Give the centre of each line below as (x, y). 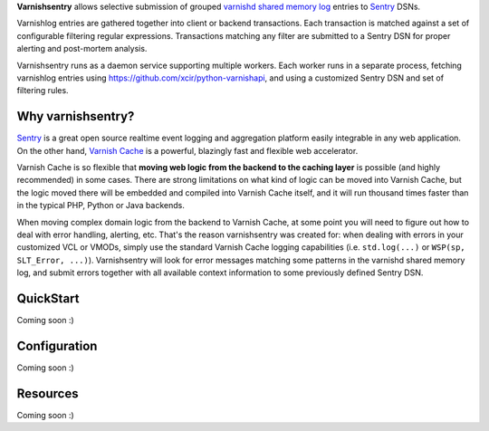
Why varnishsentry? (76, 116)
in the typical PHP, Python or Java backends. (101, 206)
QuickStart (48, 298)
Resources (48, 393)
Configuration (57, 345)
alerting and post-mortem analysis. (82, 49)
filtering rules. (43, 91)
